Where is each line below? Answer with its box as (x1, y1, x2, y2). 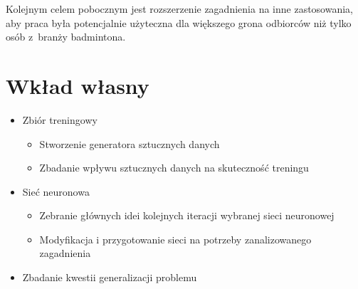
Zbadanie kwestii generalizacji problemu (22, 270, 197, 285)
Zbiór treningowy (22, 112, 98, 127)
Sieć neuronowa (22, 184, 90, 199)
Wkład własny (6, 70, 149, 100)
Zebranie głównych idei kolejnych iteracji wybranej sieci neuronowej (39, 208, 335, 223)
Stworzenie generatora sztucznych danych (39, 136, 220, 151)
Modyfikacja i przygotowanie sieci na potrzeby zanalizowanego (39, 231, 312, 246)
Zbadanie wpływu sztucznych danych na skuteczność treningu (39, 160, 309, 175)
